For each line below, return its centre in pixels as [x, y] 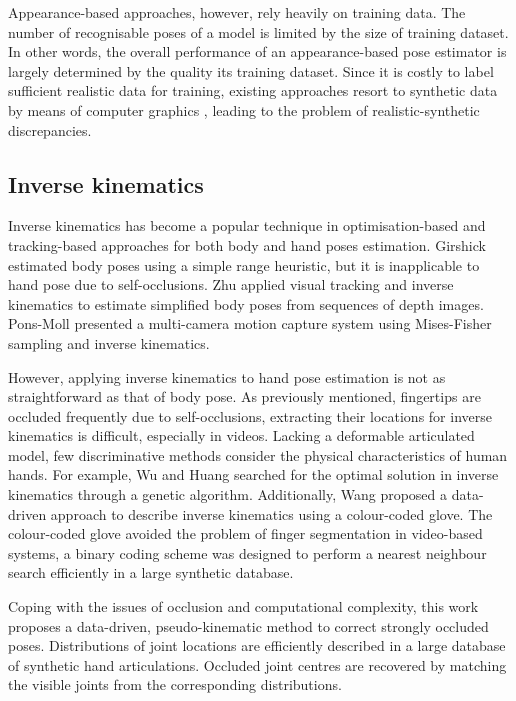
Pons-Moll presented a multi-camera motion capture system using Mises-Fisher [250, 323]
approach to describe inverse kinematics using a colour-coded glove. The [271, 513]
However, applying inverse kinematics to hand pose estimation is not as [227, 376]
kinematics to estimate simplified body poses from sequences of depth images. [246, 303]
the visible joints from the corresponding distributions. [175, 684]
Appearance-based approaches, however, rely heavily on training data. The [237, 12]
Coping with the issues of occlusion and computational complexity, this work [243, 606]
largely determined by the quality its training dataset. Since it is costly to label [251, 70]
